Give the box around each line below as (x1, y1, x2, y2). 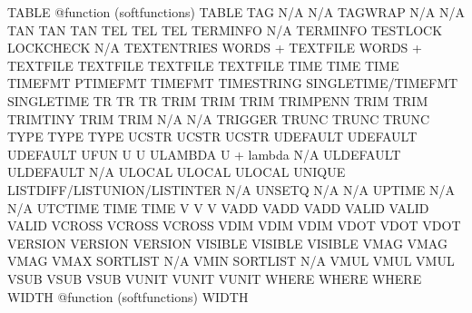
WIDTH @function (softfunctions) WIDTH (7, 287, 249, 306)
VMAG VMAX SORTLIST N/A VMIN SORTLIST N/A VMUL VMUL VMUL (7, 251, 455, 270)
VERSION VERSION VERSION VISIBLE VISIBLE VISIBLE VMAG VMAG (7, 233, 447, 252)
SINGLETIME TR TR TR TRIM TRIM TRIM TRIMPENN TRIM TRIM (7, 91, 428, 110)
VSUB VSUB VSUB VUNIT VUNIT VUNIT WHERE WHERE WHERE (7, 269, 422, 288)
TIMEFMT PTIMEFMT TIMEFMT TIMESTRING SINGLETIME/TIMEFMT (7, 73, 458, 93)
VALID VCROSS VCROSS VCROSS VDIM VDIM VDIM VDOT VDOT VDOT (7, 216, 461, 235)
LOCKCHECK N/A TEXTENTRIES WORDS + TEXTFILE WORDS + (7, 38, 422, 57)
